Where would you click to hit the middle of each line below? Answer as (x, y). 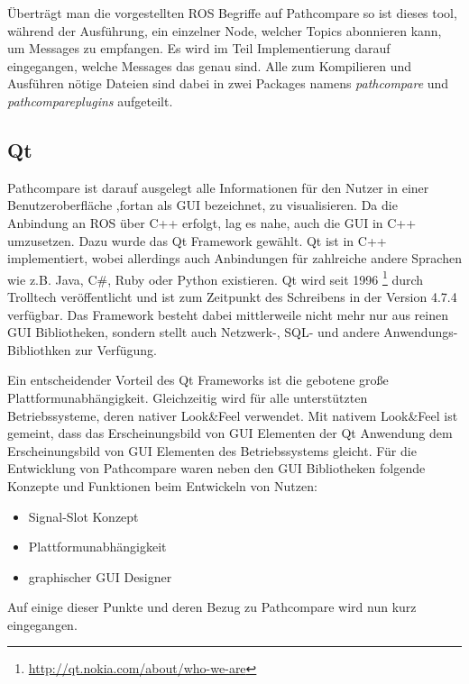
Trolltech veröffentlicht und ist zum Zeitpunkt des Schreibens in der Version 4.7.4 (232, 296)
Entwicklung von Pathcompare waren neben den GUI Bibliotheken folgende (216, 468)
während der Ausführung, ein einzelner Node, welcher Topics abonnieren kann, (225, 30)
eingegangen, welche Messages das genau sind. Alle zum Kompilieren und (209, 65)
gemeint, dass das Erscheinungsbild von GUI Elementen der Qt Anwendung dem (230, 433)
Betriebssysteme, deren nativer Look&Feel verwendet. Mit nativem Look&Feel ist (233, 415)
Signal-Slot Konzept (83, 516)
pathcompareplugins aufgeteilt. (90, 100)
